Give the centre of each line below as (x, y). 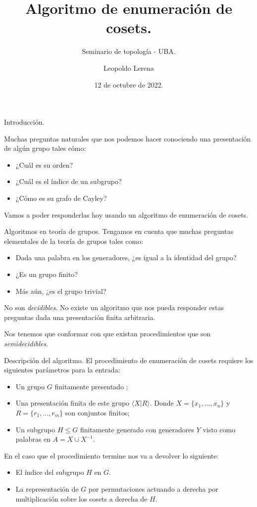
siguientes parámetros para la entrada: (62, 370)
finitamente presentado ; (91, 386)
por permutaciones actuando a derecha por (153, 488)
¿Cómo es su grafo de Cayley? (61, 198)
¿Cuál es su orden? (44, 164)
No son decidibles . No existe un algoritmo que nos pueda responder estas (114, 307)
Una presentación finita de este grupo (73, 403)
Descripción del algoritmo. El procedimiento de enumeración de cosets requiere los (129, 360)
